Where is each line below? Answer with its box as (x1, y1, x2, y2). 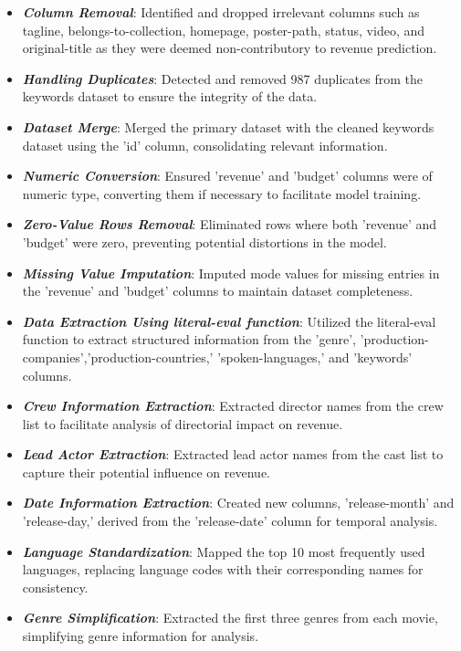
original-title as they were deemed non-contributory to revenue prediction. (22, 38, 437, 58)
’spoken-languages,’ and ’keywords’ (217, 347, 413, 366)
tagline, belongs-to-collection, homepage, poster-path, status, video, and (22, 20, 424, 39)
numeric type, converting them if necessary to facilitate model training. (22, 184, 422, 203)
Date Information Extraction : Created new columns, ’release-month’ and (22, 493, 455, 512)
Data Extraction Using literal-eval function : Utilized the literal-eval (22, 311, 436, 331)
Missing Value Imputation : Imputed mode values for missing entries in (22, 263, 440, 282)
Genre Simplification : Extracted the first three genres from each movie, (22, 608, 438, 627)
